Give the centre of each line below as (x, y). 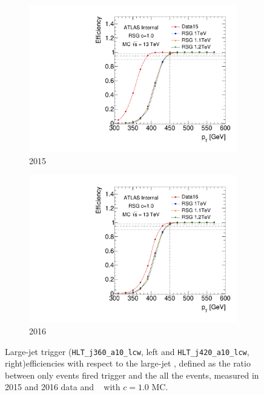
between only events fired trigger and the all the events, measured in (132, 375)
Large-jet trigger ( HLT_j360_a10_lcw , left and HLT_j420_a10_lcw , (127, 351)
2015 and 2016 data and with (63, 387)
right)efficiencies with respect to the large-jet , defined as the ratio (128, 363)
